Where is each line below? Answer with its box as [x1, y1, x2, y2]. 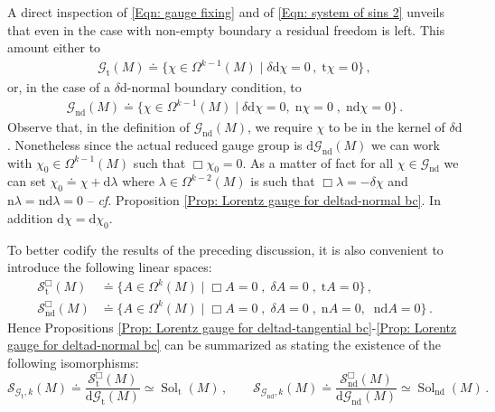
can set [7, 172, 46, 191]
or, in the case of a [7, 78, 111, 97]
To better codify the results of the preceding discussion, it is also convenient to [7, 239, 444, 258]
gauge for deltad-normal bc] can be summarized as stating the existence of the [7, 335, 441, 354]
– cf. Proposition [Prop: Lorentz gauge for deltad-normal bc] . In [87, 191, 441, 210]
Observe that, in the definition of [7, 117, 190, 136]
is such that [250, 172, 315, 191]
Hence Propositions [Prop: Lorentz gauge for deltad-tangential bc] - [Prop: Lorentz [7, 317, 457, 336]
